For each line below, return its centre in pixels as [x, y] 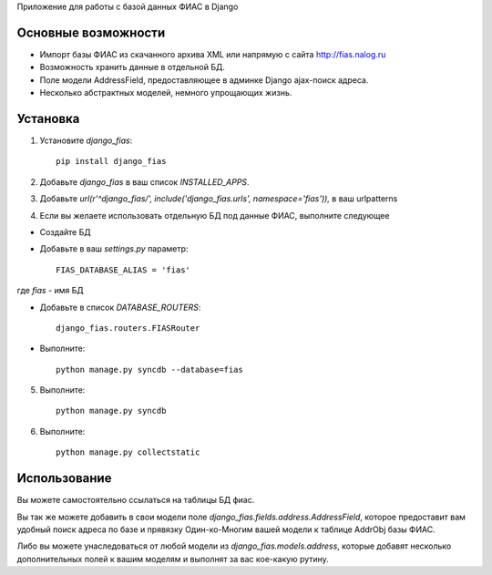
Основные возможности [91, 32]
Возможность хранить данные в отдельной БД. [132, 67]
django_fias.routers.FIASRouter [128, 328]
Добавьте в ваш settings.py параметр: [114, 249]
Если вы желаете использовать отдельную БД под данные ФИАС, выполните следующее [215, 215]
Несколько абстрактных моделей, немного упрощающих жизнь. [166, 93]
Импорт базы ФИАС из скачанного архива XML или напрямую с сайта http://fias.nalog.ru [213, 54]
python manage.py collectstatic [128, 452]
